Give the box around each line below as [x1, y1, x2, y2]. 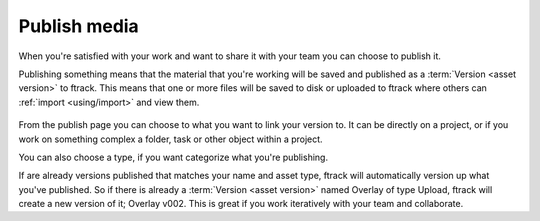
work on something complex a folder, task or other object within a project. [18, 133, 324, 145]
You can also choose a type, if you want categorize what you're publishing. [18, 151, 329, 163]
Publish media [18, 15, 139, 37]
